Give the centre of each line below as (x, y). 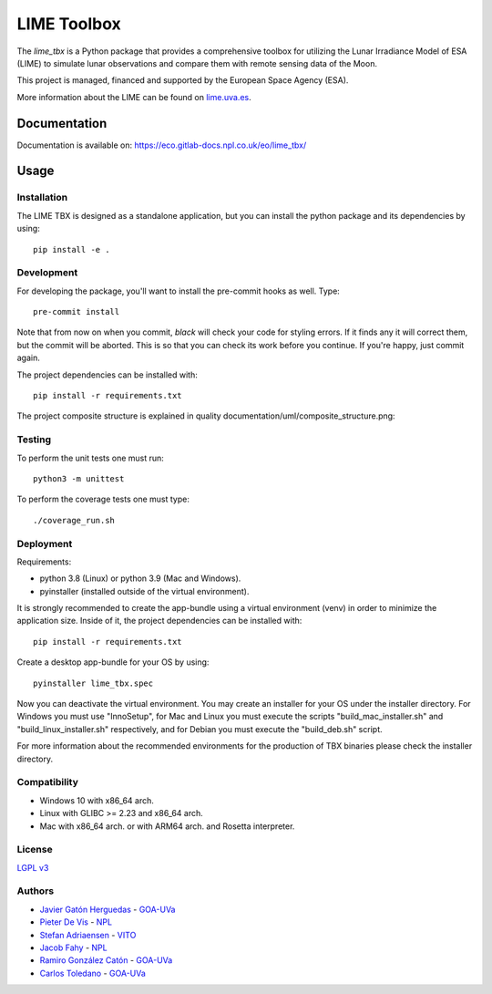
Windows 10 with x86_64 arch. (97, 800)
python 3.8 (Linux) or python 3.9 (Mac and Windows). (140, 578)
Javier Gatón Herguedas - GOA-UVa (108, 909)
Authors (36, 891)
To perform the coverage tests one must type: (103, 499)
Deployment (45, 544)
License (35, 850)
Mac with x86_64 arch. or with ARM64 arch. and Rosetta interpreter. (167, 826)
